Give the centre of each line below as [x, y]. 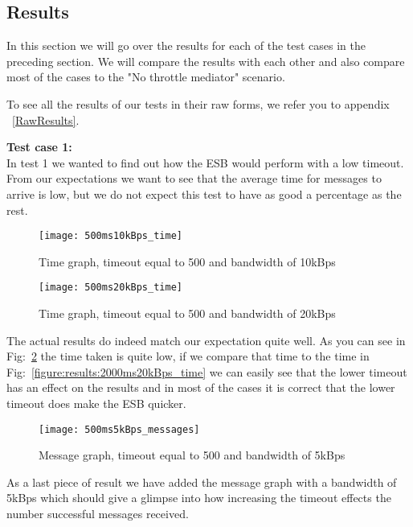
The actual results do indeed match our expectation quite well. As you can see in [206, 340]
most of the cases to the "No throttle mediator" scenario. [146, 77]
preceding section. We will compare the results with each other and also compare [206, 61]
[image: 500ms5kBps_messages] [119, 429]
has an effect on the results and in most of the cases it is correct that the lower [201, 387]
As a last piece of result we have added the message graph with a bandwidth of [202, 482]
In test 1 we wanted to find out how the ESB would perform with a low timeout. [205, 162]
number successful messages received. [98, 514]
